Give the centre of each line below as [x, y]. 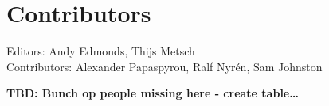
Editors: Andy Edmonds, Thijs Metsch [101, 51]
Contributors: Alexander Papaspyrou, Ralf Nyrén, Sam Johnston [164, 66]
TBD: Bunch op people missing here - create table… [153, 93]
